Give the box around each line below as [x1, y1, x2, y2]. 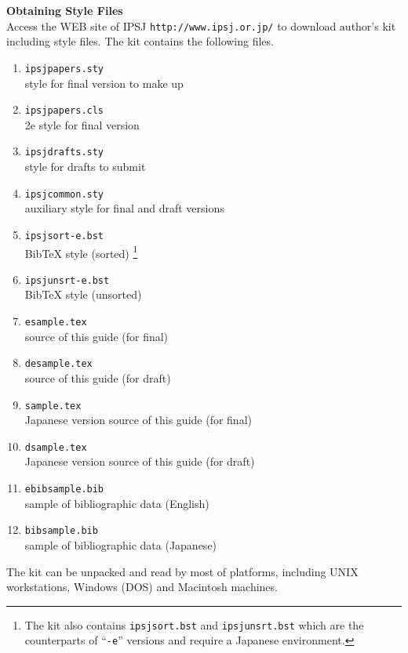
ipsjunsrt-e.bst [24, 274, 110, 286]
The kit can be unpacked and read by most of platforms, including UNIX [6, 563, 359, 579]
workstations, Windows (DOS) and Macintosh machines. [6, 579, 278, 595]
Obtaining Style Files [6, 2, 123, 18]
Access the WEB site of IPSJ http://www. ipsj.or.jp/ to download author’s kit [6, 17, 396, 34]
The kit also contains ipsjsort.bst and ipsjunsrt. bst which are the [24, 616, 364, 633]
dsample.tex [24, 441, 87, 453]
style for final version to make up [24, 74, 184, 91]
